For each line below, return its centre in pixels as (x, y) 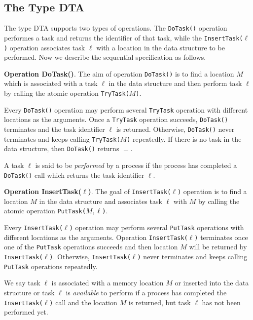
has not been (221, 302)
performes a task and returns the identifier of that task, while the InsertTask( (124, 37)
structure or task (29, 292)
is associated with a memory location (108, 283)
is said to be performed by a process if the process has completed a (136, 165)
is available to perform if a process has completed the (146, 292)
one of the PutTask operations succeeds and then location (91, 247)
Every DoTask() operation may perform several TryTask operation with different (126, 109)
